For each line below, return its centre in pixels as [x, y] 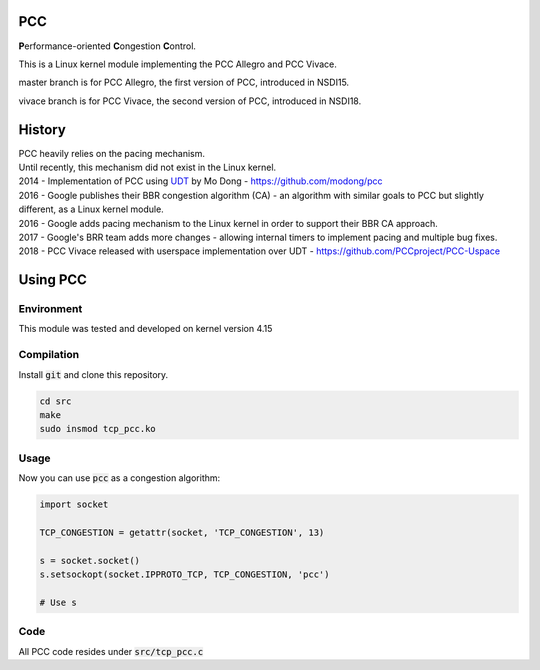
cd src [55, 401]
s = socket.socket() [89, 560]
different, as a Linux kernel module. [91, 209]
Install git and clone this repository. [93, 374]
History [42, 129]
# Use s [58, 602]
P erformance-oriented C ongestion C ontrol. [107, 46]
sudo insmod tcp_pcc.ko [98, 429]
